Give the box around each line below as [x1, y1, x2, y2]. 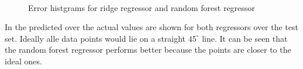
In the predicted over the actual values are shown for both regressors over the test [5, 21, 298, 33]
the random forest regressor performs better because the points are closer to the [5, 43, 291, 56]
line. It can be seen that [202, 32, 288, 44]
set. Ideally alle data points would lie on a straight [5, 32, 186, 44]
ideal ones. [5, 55, 42, 67]
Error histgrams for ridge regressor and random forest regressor [28, 1, 255, 13]
